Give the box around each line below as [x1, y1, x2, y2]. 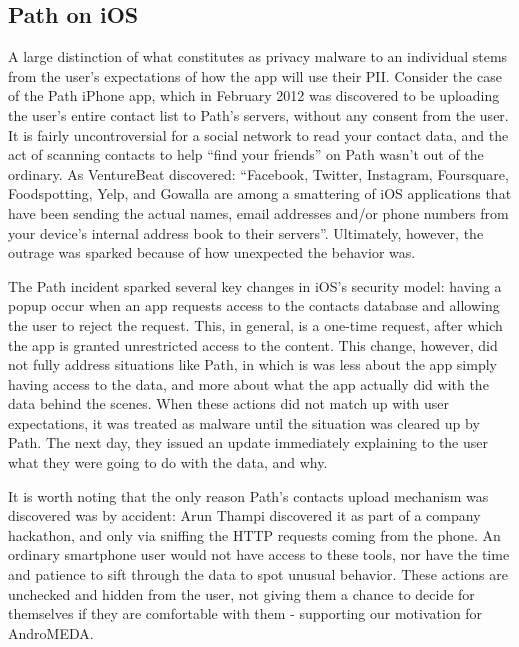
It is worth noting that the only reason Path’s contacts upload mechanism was [8, 485, 489, 506]
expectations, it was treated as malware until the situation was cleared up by [8, 412, 480, 433]
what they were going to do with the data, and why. [8, 452, 328, 473]
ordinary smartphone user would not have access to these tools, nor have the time [8, 544, 510, 565]
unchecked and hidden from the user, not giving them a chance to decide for [8, 583, 475, 604]
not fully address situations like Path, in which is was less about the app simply [8, 354, 497, 375]
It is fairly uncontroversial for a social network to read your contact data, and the [8, 124, 509, 145]
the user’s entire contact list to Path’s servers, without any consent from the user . [8, 104, 509, 125]
